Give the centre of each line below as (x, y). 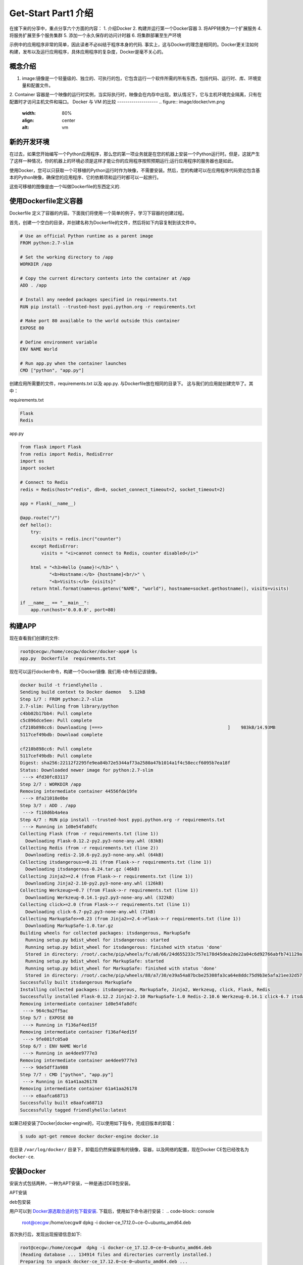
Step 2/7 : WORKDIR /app (51, 784)
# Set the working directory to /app (67, 257)
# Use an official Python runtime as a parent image (87, 236)
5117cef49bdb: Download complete (61, 734)
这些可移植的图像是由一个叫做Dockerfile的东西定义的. (65, 187)
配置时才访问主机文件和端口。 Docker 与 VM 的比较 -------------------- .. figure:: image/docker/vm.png (117, 102)
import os (32, 461)
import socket (37, 468)
